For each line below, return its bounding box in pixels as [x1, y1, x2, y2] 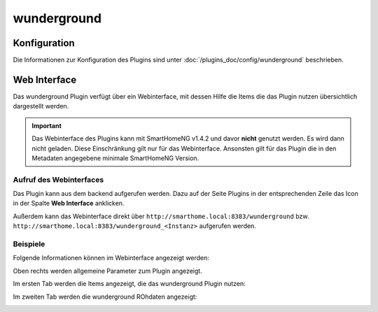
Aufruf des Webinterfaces [13, 175, 104, 185]
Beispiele [13, 239, 45, 248]
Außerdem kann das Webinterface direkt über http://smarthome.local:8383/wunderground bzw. [13, 212, 309, 220]
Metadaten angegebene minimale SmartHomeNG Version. [31, 154, 199, 162]
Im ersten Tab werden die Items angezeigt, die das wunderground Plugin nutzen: [13, 280, 246, 288]
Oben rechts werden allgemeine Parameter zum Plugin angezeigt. [13, 267, 202, 275]
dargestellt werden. [13, 102, 69, 111]
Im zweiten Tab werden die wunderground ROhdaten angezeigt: [13, 292, 197, 301]
